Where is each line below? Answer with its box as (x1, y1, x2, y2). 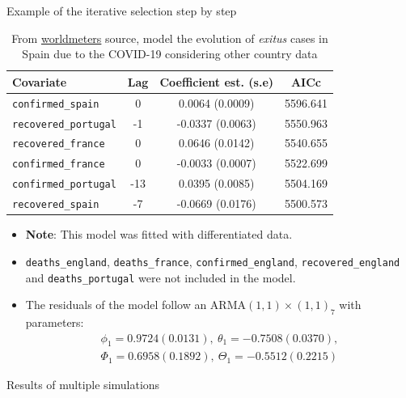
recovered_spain (12, 199, 99, 211)
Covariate (12, 73, 67, 90)
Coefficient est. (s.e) (159, 73, 274, 90)
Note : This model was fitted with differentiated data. (25, 226, 293, 243)
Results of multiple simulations (6, 376, 160, 393)
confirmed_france (12, 159, 105, 171)
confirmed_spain (12, 98, 99, 110)
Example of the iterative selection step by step (6, 2, 237, 19)
